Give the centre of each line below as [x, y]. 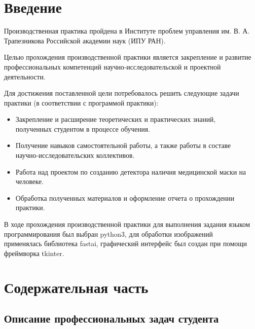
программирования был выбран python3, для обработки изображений [109, 234]
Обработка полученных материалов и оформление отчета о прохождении [125, 198]
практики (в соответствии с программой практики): [81, 102]
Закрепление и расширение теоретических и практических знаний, [115, 119]
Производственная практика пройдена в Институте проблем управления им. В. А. [127, 31]
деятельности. [25, 76]
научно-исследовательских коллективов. [75, 155]
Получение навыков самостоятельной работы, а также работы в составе [123, 145]
